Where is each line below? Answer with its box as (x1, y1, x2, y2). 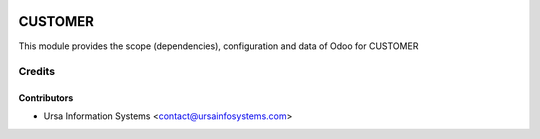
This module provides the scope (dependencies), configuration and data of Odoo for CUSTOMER (18, 40, 419, 52)
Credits (18, 65, 55, 79)
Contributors (18, 92, 74, 104)
